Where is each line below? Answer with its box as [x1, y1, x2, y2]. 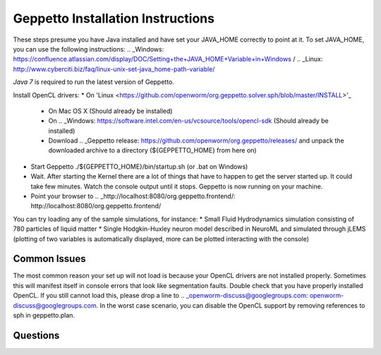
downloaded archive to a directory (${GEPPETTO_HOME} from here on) [48, 146, 257, 155]
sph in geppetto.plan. [13, 311, 75, 320]
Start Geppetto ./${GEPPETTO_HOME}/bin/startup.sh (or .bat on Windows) [30, 162, 248, 171]
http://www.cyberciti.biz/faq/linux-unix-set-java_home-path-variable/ [13, 64, 215, 73]
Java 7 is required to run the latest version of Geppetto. [13, 78, 174, 86]
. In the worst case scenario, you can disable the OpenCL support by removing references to [96, 301, 365, 310]
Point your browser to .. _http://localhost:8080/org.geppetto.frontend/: [30, 192, 236, 200]
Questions [13, 329, 60, 342]
